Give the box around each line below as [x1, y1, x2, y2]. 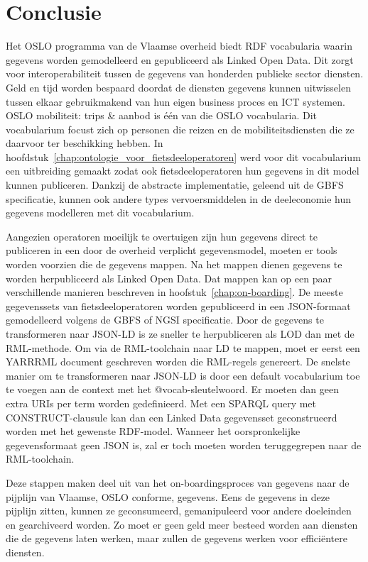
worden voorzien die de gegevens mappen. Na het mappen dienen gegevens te [6, 257, 342, 272]
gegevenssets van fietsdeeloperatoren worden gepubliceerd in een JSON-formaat [6, 298, 351, 313]
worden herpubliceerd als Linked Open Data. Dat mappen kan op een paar [6, 270, 332, 285]
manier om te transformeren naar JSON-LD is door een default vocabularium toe [6, 368, 360, 382]
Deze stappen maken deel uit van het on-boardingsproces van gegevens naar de [6, 475, 350, 490]
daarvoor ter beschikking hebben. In [6, 136, 163, 150]
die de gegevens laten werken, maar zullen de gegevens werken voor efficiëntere [6, 531, 347, 546]
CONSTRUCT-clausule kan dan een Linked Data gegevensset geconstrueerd [6, 409, 337, 424]
